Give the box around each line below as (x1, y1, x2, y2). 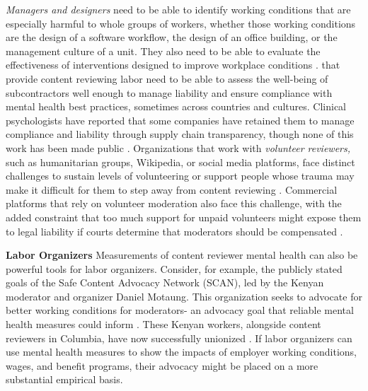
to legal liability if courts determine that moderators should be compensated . (6, 223, 343, 238)
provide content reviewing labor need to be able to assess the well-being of (6, 71, 328, 86)
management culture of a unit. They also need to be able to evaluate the (6, 43, 321, 58)
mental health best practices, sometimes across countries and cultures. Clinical (6, 99, 346, 114)
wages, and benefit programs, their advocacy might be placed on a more (6, 358, 318, 373)
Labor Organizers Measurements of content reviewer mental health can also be (6, 247, 358, 262)
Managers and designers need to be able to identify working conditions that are (6, 2, 351, 16)
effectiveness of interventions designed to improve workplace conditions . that (6, 57, 340, 72)
